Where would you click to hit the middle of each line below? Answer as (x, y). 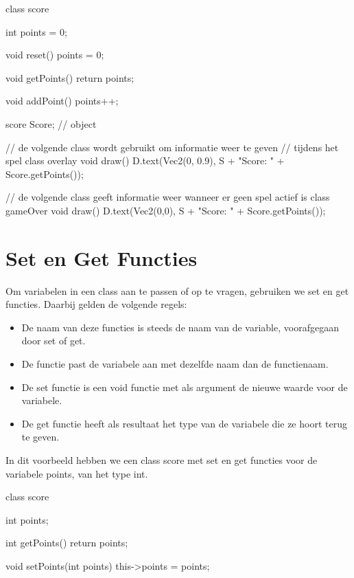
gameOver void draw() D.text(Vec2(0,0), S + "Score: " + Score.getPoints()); (166, 210)
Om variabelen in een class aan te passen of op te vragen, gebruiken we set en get (177, 290)
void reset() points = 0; (55, 55)
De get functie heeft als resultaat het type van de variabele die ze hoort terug (184, 423)
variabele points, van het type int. (77, 473)
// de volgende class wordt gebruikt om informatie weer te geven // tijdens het (172, 147)
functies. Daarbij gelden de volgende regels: (96, 304)
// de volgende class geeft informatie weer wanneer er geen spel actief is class (168, 197)
